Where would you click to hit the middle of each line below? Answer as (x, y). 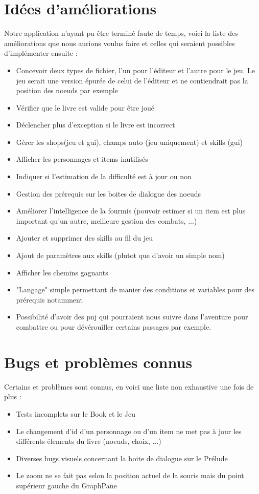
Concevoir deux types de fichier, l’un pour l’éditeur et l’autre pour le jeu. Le (136, 70)
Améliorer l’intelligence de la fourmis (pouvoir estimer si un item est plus (131, 211)
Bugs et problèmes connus (98, 362)
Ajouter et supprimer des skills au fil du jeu (85, 238)
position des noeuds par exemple (67, 90)
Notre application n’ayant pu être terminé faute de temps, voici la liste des (121, 33)
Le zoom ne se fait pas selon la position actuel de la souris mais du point (130, 475)
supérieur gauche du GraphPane (66, 485)
